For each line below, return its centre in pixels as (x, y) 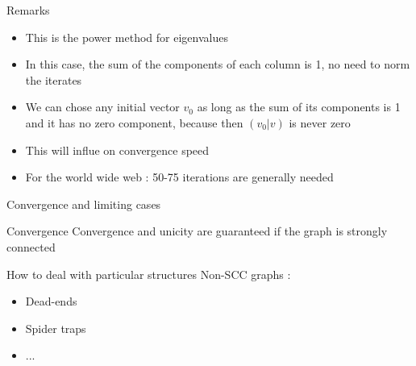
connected (31, 246)
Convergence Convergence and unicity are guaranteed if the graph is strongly (197, 231)
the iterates (54, 79)
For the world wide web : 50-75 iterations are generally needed (179, 177)
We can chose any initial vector (102, 107)
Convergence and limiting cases (84, 204)
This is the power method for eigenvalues (127, 37)
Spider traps (56, 328)
